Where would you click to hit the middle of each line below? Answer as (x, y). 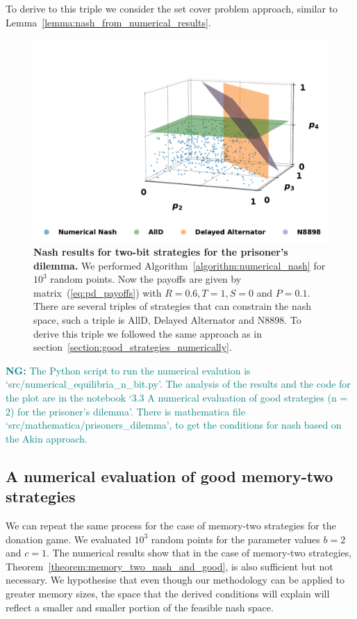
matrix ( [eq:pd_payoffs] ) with (98, 292)
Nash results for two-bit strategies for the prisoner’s (161, 252)
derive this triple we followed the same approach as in (148, 333)
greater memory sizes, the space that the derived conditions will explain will (168, 593)
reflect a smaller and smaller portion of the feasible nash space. (140, 607)
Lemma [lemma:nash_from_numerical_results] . (108, 22)
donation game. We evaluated (68, 539)
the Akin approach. (47, 438)
